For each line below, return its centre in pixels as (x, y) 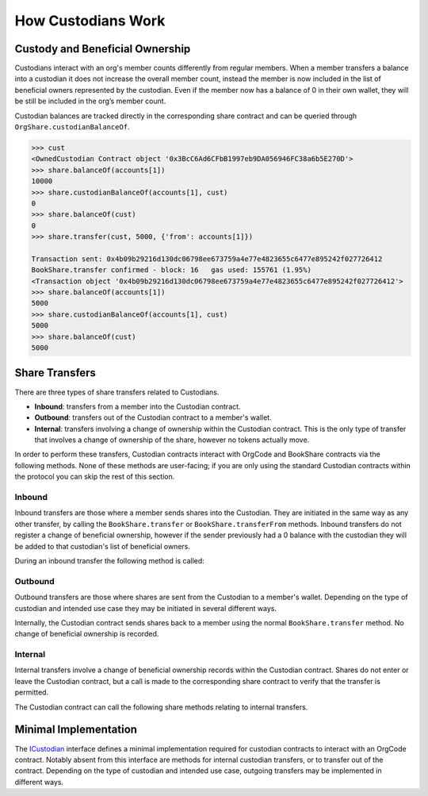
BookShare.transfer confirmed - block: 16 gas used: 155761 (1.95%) (172, 270)
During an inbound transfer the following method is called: (110, 560)
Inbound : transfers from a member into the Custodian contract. (138, 406)
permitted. (32, 692)
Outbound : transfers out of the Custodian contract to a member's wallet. (153, 417)
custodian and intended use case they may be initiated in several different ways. (146, 608)
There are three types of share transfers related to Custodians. (117, 392)
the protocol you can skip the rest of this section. (95, 477)
